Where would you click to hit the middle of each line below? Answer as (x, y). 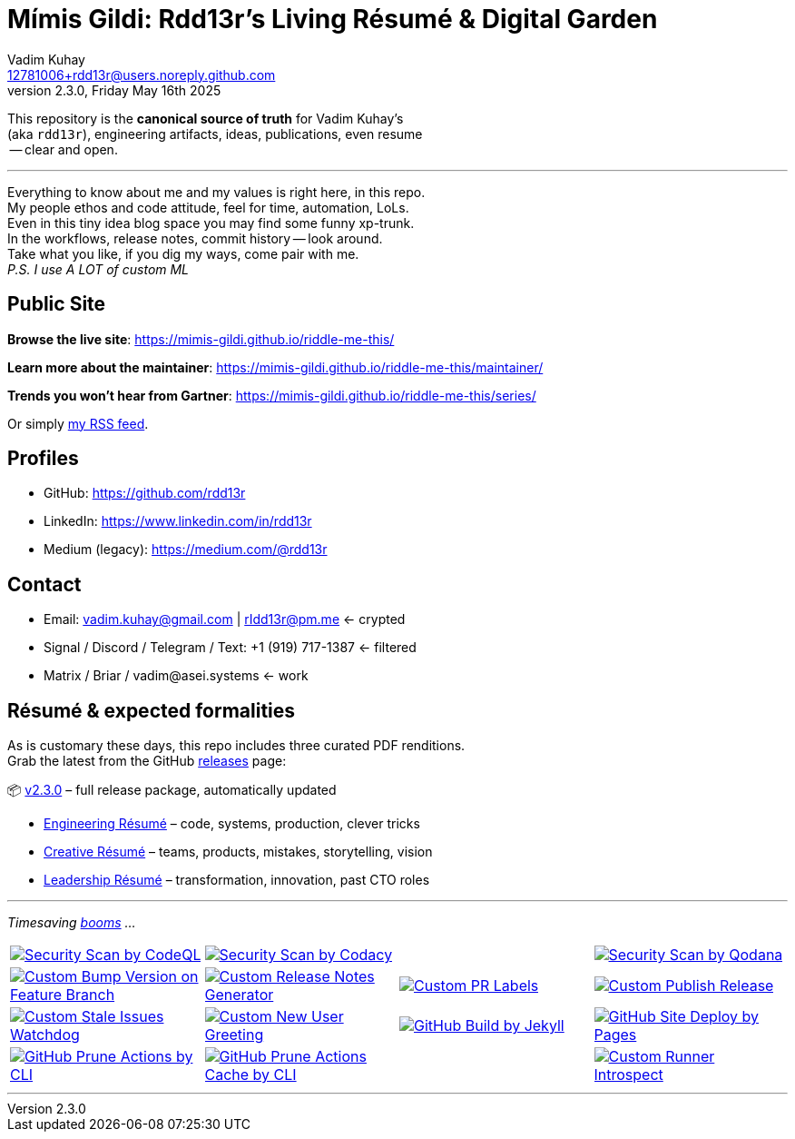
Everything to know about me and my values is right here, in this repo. (216, 192)
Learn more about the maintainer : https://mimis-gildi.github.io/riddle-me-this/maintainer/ (275, 367)
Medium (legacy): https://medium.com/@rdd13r (186, 550)
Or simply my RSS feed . (78, 423)
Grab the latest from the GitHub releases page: (147, 761)
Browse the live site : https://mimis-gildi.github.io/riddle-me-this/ (201, 339)
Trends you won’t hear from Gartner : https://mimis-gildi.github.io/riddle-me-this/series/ (272, 395)
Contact (44, 584)
